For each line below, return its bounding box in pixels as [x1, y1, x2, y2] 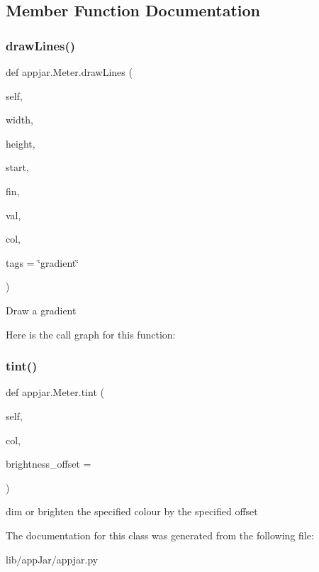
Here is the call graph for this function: [6, 326, 176, 341]
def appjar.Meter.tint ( [6, 385, 104, 400]
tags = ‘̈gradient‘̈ [6, 255, 79, 270]
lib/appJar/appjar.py [6, 551, 99, 566]
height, [6, 136, 35, 150]
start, [6, 160, 29, 175]
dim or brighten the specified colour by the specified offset [6, 504, 258, 519]
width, [6, 112, 33, 127]
